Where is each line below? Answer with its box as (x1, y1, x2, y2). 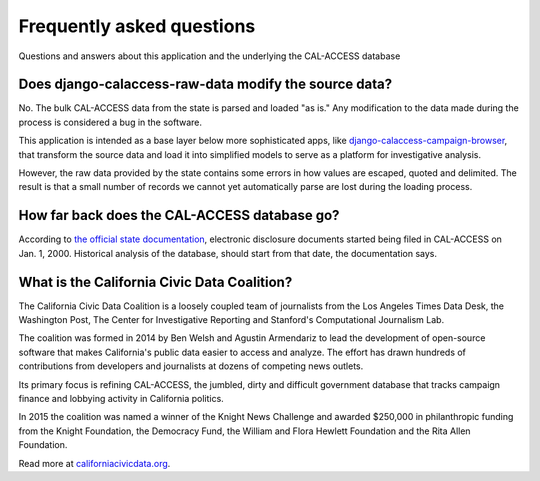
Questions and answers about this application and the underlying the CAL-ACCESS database (18, 50, 401, 62)
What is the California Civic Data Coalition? (18, 273, 293, 290)
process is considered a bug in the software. (18, 116, 203, 128)
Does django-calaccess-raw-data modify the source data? (18, 76, 393, 93)
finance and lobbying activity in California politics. (18, 392, 224, 404)
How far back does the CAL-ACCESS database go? (18, 207, 340, 224)
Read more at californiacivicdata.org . (18, 457, 171, 469)
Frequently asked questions (18, 15, 256, 37)
